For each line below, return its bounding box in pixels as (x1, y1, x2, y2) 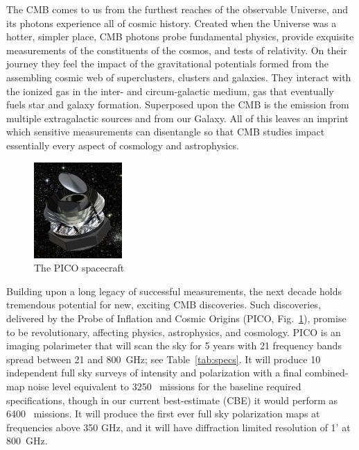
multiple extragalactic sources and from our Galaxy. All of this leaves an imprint (6, 110, 349, 125)
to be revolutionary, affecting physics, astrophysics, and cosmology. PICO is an (6, 324, 341, 339)
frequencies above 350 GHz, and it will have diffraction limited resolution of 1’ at (6, 419, 351, 434)
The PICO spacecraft (34, 260, 125, 275)
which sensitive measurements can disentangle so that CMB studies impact (6, 124, 325, 139)
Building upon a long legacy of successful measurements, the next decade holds (6, 283, 342, 298)
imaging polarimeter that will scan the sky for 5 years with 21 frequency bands (6, 338, 342, 353)
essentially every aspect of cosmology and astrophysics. (6, 137, 239, 152)
